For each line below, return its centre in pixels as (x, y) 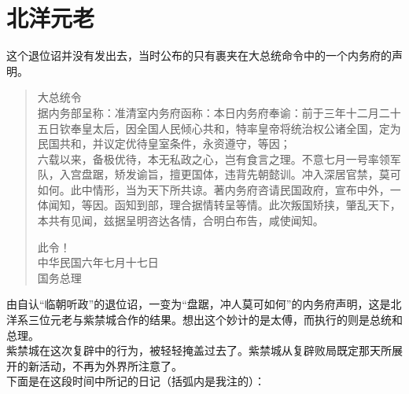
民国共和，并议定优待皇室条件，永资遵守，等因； (164, 144)
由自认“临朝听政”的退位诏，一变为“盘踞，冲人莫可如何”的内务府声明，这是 (199, 304)
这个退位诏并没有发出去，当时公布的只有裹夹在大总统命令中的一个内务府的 (199, 55)
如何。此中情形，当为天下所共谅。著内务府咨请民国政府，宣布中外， (214, 189)
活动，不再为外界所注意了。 (111, 365)
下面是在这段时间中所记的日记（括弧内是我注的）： (136, 381)
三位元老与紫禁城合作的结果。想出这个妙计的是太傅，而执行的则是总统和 (215, 320)
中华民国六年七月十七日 (98, 262)
